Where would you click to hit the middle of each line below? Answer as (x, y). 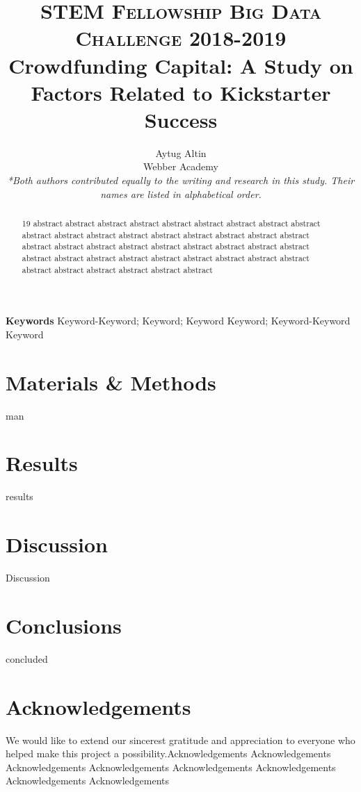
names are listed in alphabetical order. (181, 193)
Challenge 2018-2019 (181, 38)
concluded (27, 658)
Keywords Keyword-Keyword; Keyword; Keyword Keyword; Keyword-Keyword (178, 321)
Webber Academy (181, 166)
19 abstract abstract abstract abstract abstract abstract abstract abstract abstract (171, 223)
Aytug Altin (181, 152)
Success (181, 119)
